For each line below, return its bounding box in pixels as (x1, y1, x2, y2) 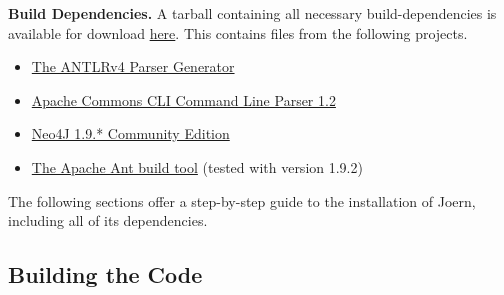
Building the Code (8, 259, 203, 290)
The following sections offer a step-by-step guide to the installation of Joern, (8, 190, 476, 211)
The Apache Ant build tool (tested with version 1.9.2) (31, 156, 363, 177)
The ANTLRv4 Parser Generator (31, 56, 235, 77)
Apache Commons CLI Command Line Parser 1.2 (31, 89, 336, 110)
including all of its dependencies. (8, 210, 208, 231)
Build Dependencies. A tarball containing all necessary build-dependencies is (8, 3, 497, 23)
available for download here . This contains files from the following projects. (8, 22, 468, 43)
